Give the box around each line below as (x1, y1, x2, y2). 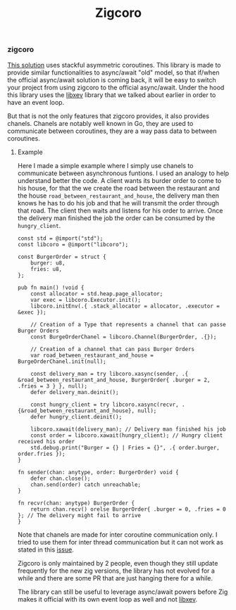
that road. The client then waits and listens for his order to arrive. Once (17, 206, 223, 215)
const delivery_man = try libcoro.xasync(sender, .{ (30, 370, 189, 377)
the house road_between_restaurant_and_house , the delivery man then (17, 191, 220, 200)
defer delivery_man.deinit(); (30, 388, 119, 395)
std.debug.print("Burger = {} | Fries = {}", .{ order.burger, (30, 444, 220, 451)
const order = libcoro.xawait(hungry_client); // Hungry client (30, 431, 223, 439)
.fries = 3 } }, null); (17, 382, 88, 390)
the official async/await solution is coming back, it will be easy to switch (7, 75, 216, 84)
